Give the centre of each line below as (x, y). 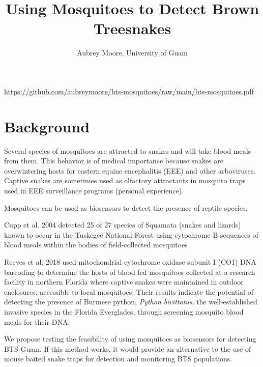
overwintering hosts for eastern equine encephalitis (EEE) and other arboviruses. (130, 170)
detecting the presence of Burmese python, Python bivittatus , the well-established (131, 302)
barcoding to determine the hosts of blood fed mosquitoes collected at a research (130, 272)
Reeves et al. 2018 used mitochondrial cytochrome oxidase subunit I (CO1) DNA (130, 261)
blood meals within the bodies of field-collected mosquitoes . (98, 245)
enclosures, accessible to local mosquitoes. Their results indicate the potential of (129, 291)
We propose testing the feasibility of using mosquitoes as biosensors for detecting (130, 339)
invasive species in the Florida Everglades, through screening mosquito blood (124, 311)
